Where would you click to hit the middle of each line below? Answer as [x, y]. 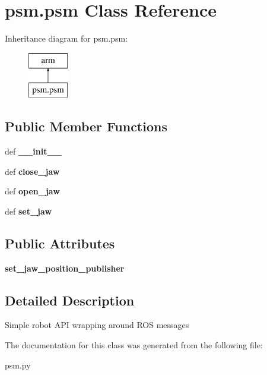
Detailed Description [70, 300]
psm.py [18, 365]
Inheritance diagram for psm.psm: [66, 38]
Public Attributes [60, 243]
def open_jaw [32, 191]
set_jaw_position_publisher [65, 268]
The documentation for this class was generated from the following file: [134, 345]
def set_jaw [28, 211]
